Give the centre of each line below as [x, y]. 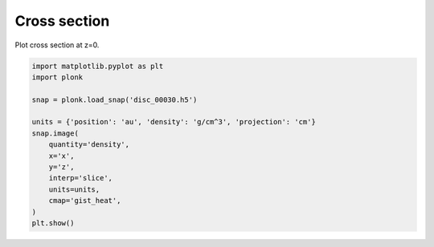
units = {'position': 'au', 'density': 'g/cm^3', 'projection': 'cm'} [174, 122]
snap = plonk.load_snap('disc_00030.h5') [115, 99]
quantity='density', [89, 145]
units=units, [74, 189]
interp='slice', [80, 178]
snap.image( [55, 133]
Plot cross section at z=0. [57, 45]
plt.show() [53, 223]
